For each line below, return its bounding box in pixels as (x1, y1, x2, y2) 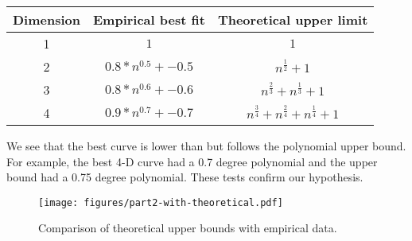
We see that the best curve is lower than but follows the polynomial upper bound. (6, 138, 406, 154)
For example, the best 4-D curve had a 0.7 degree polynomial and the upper (6, 153, 378, 169)
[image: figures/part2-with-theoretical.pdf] (38, 196, 283, 208)
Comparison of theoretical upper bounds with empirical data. (38, 220, 337, 236)
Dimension (13, 10, 80, 29)
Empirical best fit (93, 10, 205, 29)
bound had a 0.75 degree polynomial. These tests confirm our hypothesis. (6, 169, 363, 185)
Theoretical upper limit (217, 10, 368, 29)
